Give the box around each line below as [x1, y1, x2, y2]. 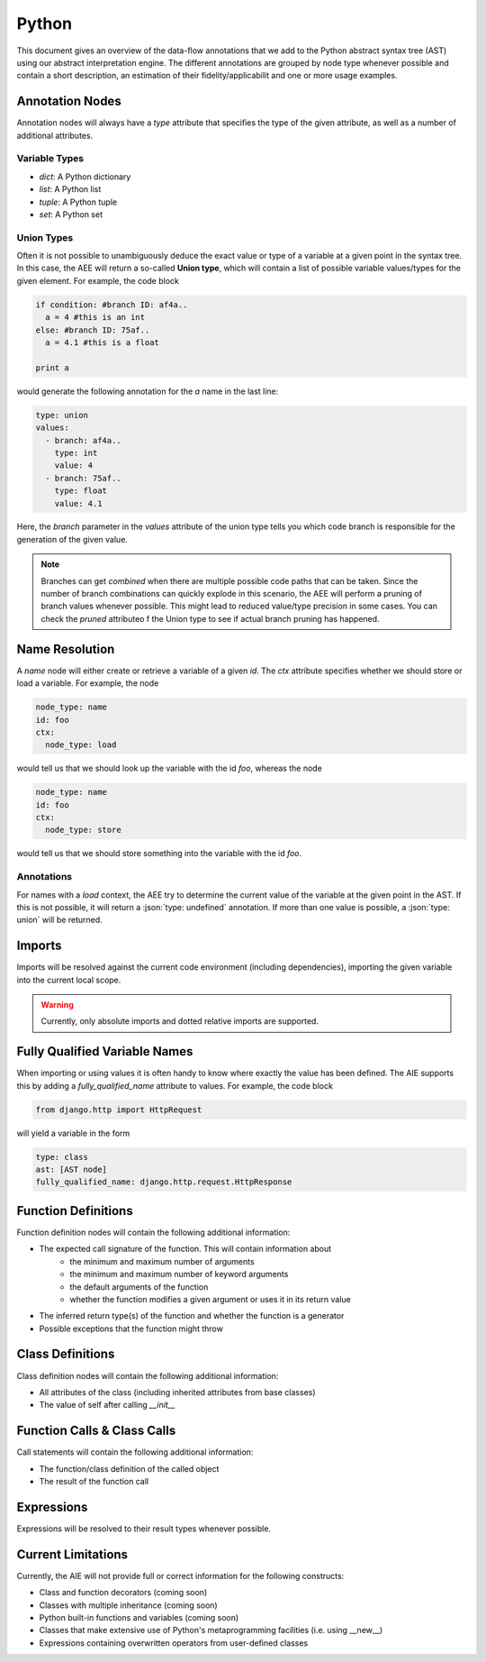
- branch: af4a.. [45, 435, 121, 445]
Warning [40, 1000, 74, 1010]
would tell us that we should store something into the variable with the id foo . [16, 848, 302, 859]
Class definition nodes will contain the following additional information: [16, 1370, 279, 1381]
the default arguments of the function [69, 1281, 209, 1292]
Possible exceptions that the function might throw [39, 1323, 224, 1334]
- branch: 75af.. [45, 473, 121, 483]
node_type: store [45, 825, 121, 836]
